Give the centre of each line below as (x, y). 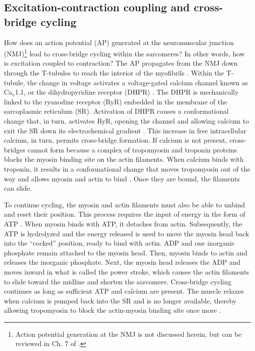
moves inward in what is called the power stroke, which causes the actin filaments (127, 271)
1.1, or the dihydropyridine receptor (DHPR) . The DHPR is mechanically (127, 92)
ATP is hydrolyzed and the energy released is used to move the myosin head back (127, 233)
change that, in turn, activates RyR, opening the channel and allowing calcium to (127, 121)
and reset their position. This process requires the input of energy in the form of (125, 214)
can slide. (18, 188)
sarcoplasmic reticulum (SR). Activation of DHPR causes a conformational (116, 111)
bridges (15, 149)
